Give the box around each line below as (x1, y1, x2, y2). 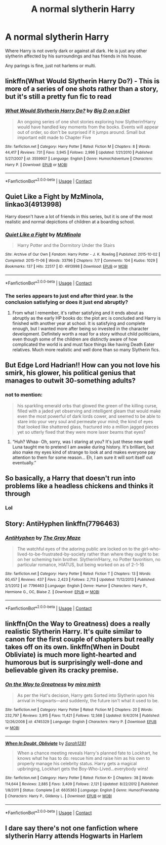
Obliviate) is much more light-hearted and (5, 651, 137, 659)
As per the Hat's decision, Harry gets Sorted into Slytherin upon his (17, 692, 155, 698)
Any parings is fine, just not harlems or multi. (5, 62, 96, 68)
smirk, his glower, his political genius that (5, 369, 136, 377)
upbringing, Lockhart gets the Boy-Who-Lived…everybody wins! (17, 766, 148, 772)
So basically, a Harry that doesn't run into (5, 474, 136, 483)
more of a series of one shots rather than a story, (5, 85, 159, 93)
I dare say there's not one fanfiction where (5, 824, 138, 832)
